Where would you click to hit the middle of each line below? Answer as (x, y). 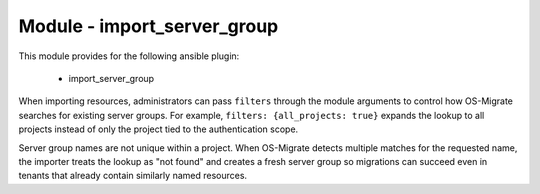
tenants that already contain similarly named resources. (133, 176)
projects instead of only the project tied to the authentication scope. (158, 129)
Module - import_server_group (148, 26)
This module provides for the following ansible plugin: (129, 56)
